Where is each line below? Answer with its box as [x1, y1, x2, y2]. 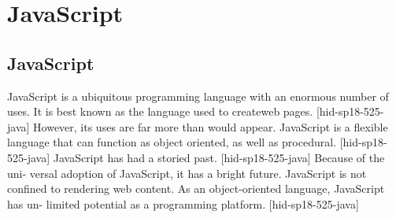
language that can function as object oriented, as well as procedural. [7, 134, 337, 150]
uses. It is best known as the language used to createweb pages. [7, 103, 313, 120]
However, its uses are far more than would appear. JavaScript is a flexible [33, 118, 388, 135]
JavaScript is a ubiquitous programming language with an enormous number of [7, 87, 389, 104]
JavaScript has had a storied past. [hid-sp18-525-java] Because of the [53, 149, 385, 165]
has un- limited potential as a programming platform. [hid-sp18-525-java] [7, 195, 359, 212]
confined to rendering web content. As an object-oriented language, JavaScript [7, 180, 385, 197]
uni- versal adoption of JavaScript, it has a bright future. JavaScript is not [7, 164, 367, 181]
